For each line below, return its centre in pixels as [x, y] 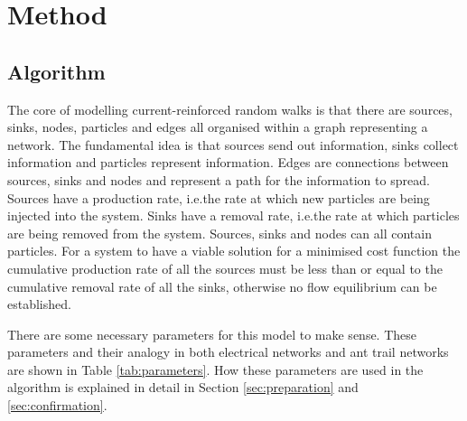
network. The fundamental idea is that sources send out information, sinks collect [233, 144]
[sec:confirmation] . [57, 405]
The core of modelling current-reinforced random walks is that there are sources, [230, 109]
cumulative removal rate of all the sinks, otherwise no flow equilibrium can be [222, 286]
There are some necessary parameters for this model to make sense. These [212, 334]
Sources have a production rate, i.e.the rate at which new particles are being [219, 197]
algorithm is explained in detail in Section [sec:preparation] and [183, 387]
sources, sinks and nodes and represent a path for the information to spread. [219, 179]
